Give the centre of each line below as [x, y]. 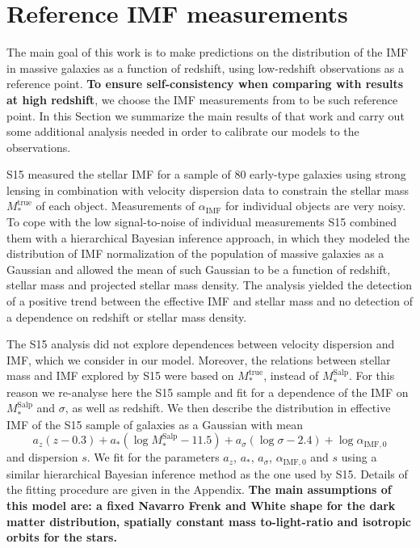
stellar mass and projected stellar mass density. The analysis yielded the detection [210, 285]
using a [359, 457]
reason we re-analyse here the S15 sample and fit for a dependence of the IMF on [208, 392]
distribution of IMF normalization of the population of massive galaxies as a [195, 253]
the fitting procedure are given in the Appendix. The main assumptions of [199, 489]
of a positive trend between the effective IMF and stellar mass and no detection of [210, 301]
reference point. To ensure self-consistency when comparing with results [205, 84]
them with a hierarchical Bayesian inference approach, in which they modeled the [208, 237]
